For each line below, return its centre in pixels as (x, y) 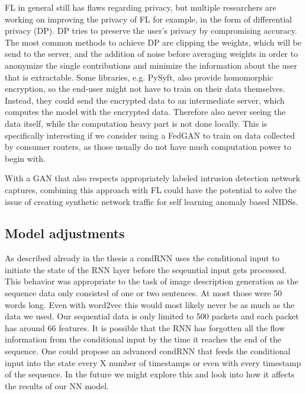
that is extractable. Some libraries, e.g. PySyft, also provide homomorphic (139, 77)
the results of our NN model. (57, 385)
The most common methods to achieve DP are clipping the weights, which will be (153, 42)
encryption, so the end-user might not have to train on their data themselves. (145, 89)
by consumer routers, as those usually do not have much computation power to (148, 147)
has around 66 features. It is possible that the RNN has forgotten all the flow (145, 327)
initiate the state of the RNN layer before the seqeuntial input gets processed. (146, 269)
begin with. (25, 158)
